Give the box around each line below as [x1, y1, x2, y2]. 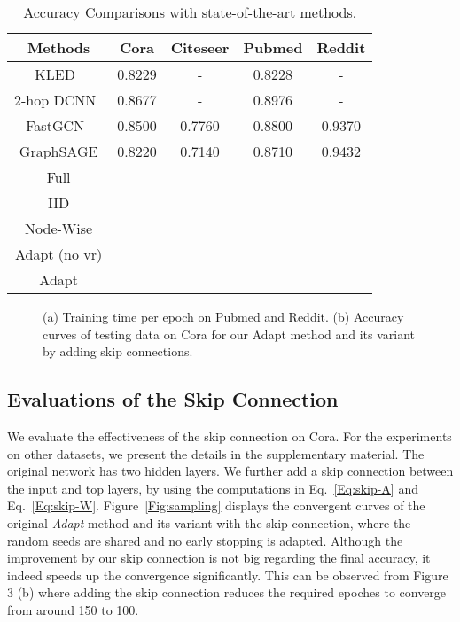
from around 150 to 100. [7, 600, 139, 618]
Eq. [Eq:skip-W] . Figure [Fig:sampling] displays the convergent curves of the [7, 496, 425, 515]
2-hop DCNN [14, 89, 97, 110]
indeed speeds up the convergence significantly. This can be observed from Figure [7, 565, 448, 584]
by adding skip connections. [43, 342, 193, 361]
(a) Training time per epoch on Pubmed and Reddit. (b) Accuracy [43, 307, 404, 325]
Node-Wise [25, 218, 93, 238]
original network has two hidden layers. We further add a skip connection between [7, 462, 454, 480]
